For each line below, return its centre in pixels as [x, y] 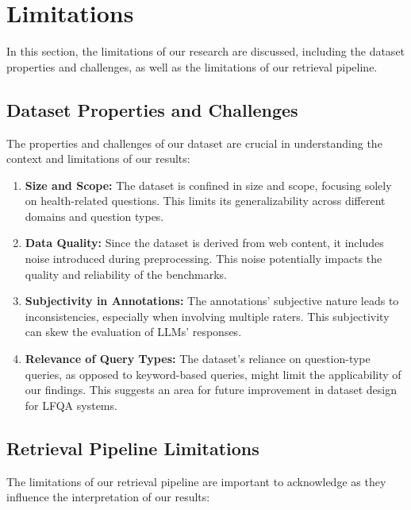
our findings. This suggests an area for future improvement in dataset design [211, 390]
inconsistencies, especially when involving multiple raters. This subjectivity [207, 316]
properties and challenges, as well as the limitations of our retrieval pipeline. [192, 66]
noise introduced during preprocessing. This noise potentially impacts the [204, 259]
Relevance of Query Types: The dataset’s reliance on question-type [198, 359]
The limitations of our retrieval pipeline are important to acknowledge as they [196, 481]
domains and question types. [94, 216]
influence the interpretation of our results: [108, 497]
